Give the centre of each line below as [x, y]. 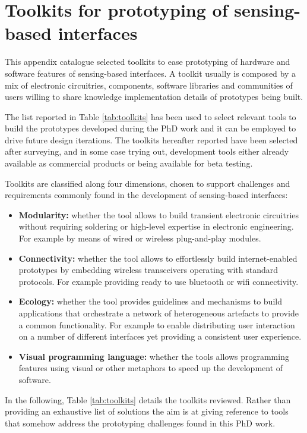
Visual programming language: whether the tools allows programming [154, 356]
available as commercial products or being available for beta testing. [129, 163]
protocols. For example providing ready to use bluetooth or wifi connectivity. [159, 281]
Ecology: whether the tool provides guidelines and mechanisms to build [150, 301]
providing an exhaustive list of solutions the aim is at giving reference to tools [147, 411]
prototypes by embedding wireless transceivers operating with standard [148, 270]
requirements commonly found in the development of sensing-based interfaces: [146, 195]
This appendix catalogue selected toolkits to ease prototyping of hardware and [148, 62]
